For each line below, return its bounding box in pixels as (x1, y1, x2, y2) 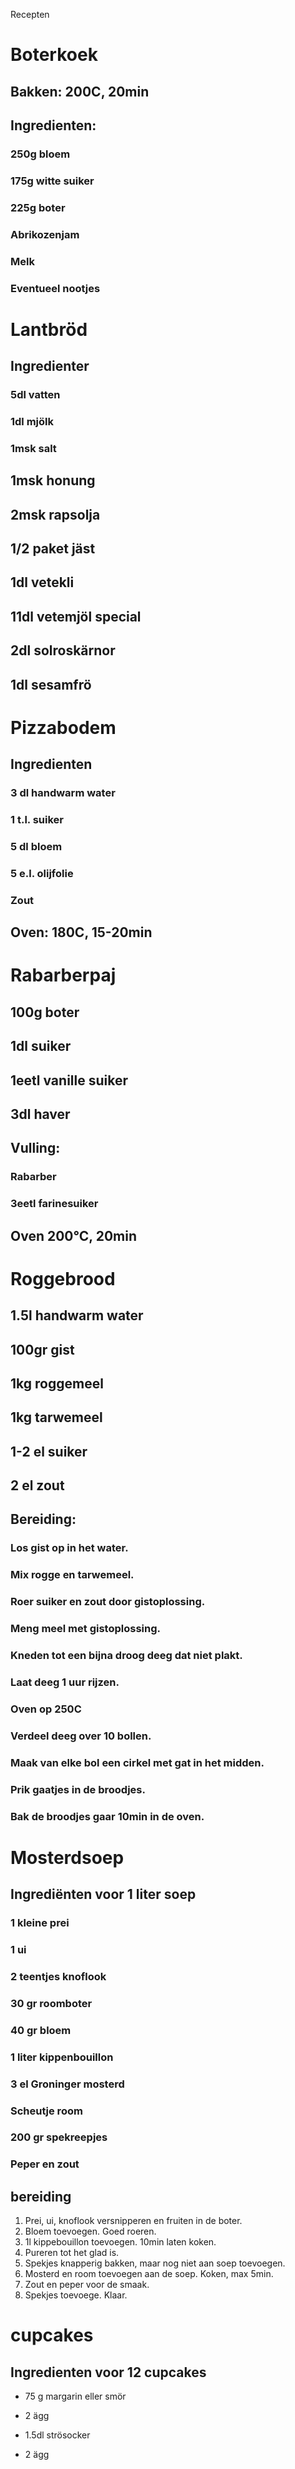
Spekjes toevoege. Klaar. (24, 2289, 128, 2301)
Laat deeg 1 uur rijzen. (10, 1675, 120, 1689)
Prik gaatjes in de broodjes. (10, 1782, 146, 1796)
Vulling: (10, 1140, 61, 1157)
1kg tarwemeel (10, 1409, 103, 1426)
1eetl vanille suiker (10, 1072, 128, 1089)
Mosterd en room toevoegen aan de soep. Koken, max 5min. (24, 2268, 274, 2280)
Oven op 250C (10, 1702, 82, 1716)
